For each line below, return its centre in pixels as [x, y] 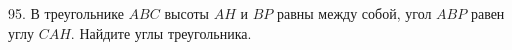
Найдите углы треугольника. [165, 32]
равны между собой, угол [354, 13]
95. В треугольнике [66, 13]
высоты [186, 13]
